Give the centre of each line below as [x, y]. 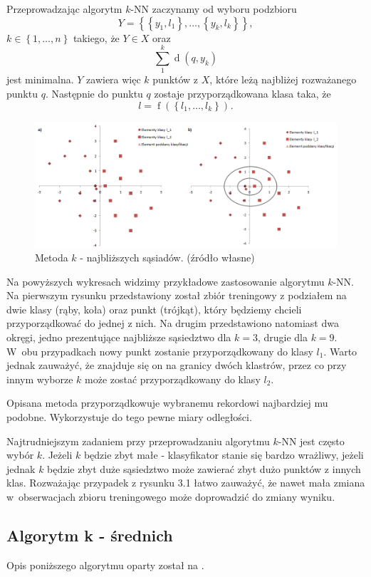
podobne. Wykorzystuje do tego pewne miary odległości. [129, 417]
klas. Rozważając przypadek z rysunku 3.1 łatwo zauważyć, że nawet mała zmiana [186, 483]
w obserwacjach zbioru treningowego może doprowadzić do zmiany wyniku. [171, 496]
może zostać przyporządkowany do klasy [173, 379]
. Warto [340, 351]
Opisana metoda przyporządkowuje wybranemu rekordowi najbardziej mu [167, 403]
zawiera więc [114, 79]
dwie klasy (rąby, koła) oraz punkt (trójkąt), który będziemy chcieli [154, 309]
